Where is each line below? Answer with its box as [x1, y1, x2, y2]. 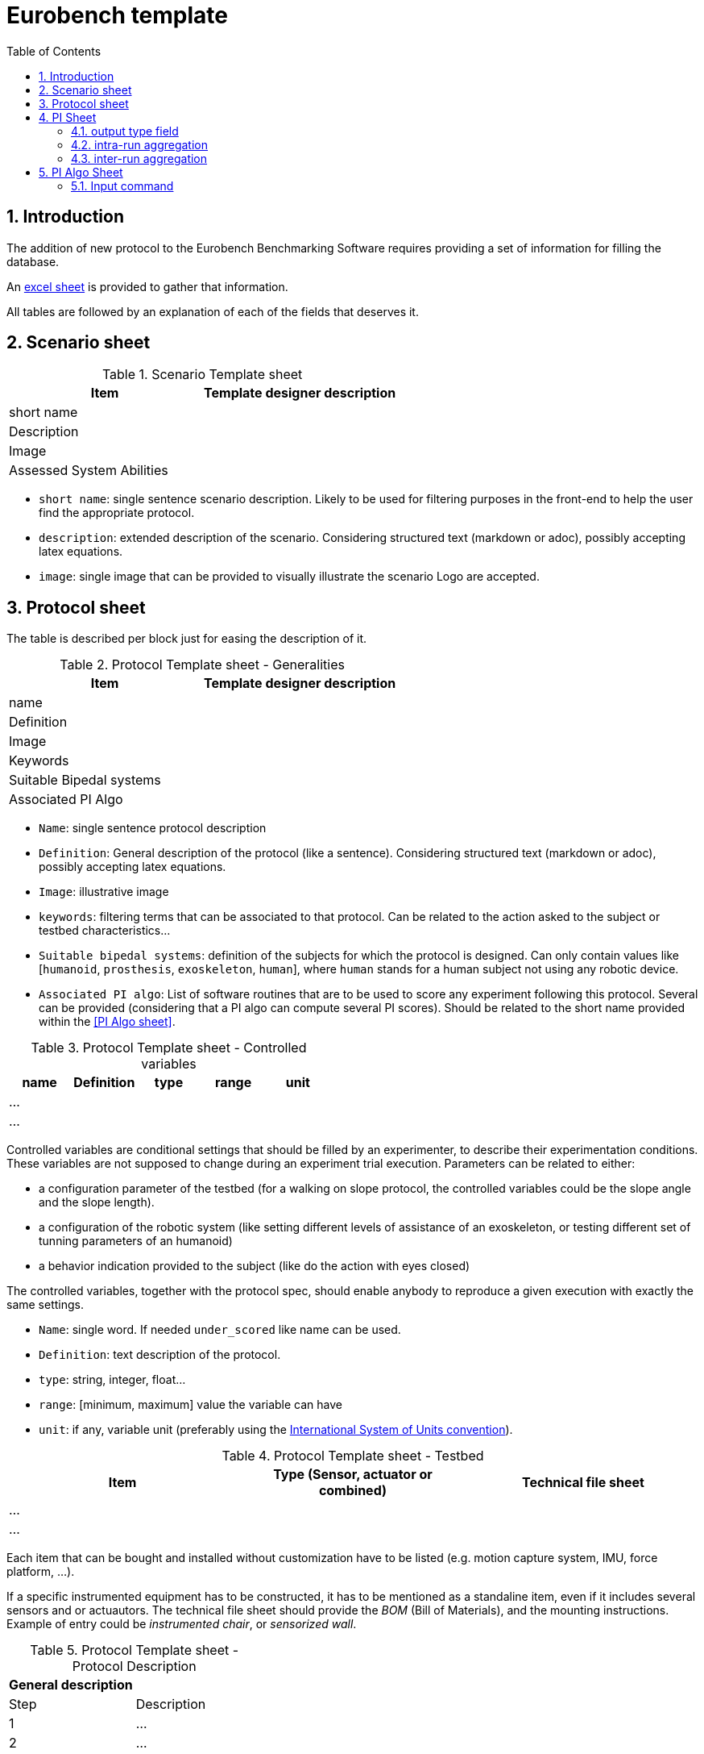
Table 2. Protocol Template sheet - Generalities [60, 656, 345, 673]
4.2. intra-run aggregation [71, 137, 209, 152]
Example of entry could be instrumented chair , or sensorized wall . [6, 1617, 357, 1631]
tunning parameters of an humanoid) [39, 1234, 233, 1248]
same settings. [6, 1298, 84, 1312]
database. [6, 254, 60, 269]
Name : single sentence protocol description [39, 821, 267, 835]
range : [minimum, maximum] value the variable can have [39, 1398, 343, 1412]
